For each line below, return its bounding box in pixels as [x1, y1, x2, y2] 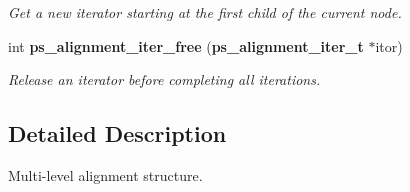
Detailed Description [8, 118, 227, 149]
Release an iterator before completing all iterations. [8, 69, 321, 90]
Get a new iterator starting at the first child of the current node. [8, 2, 402, 22]
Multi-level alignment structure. [8, 164, 203, 185]
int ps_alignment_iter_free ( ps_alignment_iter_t [8, 35, 364, 56]
